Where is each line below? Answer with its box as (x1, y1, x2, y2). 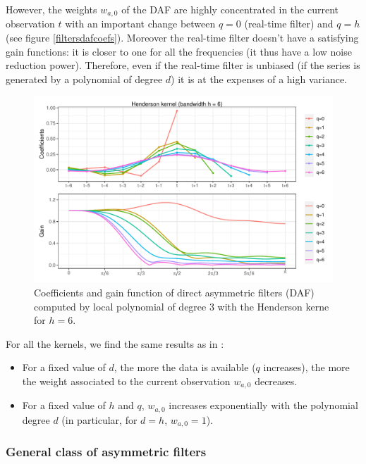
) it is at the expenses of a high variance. (171, 71, 348, 86)
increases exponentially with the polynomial (169, 398, 358, 413)
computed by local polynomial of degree (34, 299, 207, 313)
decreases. (255, 373, 298, 388)
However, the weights (6, 2, 97, 16)
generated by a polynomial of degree (6, 71, 163, 86)
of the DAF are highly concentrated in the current (121, 2, 338, 16)
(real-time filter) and (244, 16, 334, 31)
